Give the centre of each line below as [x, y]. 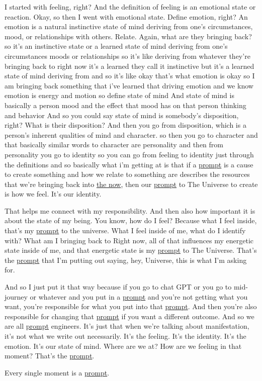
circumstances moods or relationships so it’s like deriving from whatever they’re [127, 56]
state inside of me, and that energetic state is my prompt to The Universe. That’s [131, 250]
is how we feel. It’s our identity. [53, 194]
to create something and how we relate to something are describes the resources [127, 174]
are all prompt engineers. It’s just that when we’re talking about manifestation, [127, 326]
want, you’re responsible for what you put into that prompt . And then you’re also [131, 306]
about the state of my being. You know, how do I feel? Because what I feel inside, [131, 220]
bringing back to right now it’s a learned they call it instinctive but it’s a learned [129, 66]
